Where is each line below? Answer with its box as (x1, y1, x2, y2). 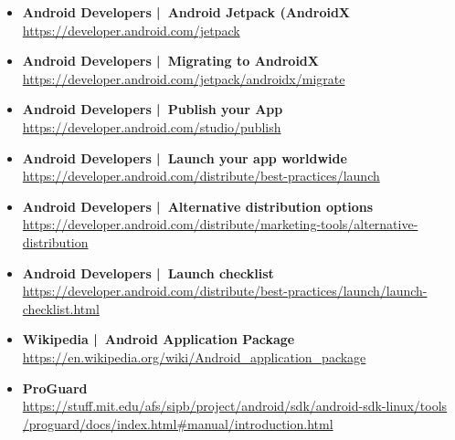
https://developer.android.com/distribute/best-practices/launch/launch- (22, 281, 428, 300)
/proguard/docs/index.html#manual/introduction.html (22, 414, 333, 433)
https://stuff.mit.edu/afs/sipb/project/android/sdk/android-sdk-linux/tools (22, 396, 448, 415)
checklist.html (22, 299, 100, 318)
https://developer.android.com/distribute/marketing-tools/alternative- (22, 215, 418, 234)
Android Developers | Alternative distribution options (22, 196, 373, 215)
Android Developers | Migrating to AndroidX (22, 51, 319, 70)
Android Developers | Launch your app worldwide (22, 148, 347, 167)
